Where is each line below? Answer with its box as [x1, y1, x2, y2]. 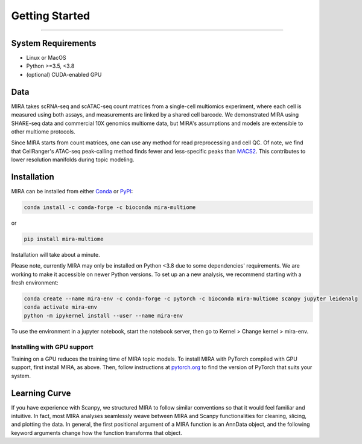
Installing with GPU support [11, 343, 94, 351]
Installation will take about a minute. [11, 251, 100, 258]
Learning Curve [11, 388, 71, 398]
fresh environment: [11, 279, 59, 286]
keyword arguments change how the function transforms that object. [11, 429, 182, 436]
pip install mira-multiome [24, 236, 104, 242]
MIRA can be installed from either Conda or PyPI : [11, 188, 133, 195]
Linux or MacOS [26, 54, 66, 62]
